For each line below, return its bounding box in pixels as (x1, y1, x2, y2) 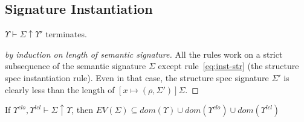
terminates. (45, 28, 87, 40)
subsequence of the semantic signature (5, 59, 146, 72)
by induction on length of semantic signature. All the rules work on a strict (5, 47, 283, 60)
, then (71, 103, 94, 116)
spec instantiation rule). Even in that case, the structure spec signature (5, 71, 269, 84)
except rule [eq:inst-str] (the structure (158, 59, 299, 72)
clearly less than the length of (5, 83, 115, 96)
